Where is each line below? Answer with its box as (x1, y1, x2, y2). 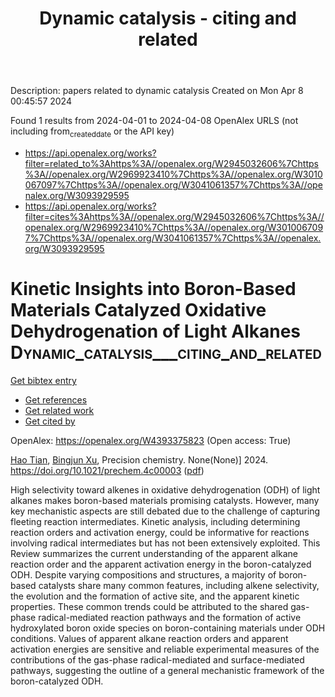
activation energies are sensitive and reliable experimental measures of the (10, 643, 320, 655)
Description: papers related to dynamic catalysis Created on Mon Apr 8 (10, 85, 304, 97)
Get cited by (24, 415, 76, 427)
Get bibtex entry (10, 374, 77, 386)
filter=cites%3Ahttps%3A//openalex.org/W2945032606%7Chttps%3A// (24, 210, 325, 222)
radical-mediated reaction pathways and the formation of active (38, 611, 302, 623)
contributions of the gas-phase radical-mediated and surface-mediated (10, 653, 305, 666)
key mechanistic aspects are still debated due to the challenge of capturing (10, 505, 321, 517)
